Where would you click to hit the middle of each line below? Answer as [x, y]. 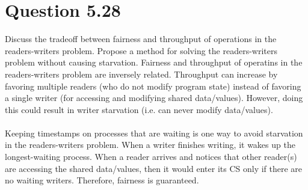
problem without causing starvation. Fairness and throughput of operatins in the [154, 62]
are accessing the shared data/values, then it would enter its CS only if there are [154, 168]
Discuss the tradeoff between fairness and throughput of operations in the [141, 39]
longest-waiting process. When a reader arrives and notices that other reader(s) [151, 157]
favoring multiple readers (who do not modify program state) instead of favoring [153, 86]
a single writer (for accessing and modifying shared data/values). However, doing [154, 98]
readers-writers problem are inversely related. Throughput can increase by [141, 74]
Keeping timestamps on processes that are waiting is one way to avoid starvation [154, 133]
